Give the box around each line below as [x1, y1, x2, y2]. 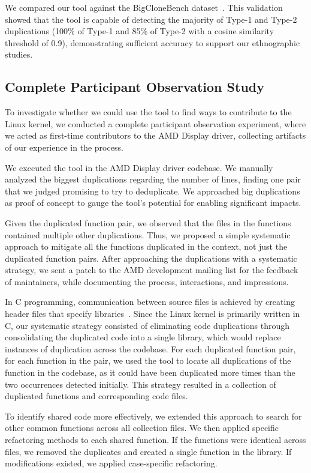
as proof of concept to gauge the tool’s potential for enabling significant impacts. [5, 196, 301, 209]
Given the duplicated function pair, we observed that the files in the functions [5, 216, 291, 229]
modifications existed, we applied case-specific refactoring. [5, 457, 218, 469]
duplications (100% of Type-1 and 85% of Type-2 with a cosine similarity [5, 25, 274, 37]
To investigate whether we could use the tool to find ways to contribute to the [5, 106, 292, 118]
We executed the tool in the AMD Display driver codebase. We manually [5, 161, 273, 173]
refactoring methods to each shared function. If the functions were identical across [5, 433, 306, 446]
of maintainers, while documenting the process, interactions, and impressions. [5, 275, 289, 288]
